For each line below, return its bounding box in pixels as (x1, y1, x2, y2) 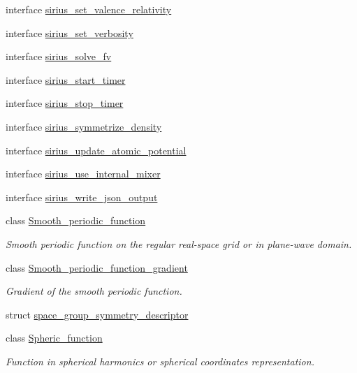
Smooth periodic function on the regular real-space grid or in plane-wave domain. (6, 236, 352, 251)
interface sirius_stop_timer (6, 96, 124, 110)
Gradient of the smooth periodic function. (6, 284, 182, 298)
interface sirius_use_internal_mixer (6, 166, 161, 181)
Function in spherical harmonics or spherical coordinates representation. (6, 353, 314, 368)
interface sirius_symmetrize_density (6, 119, 162, 133)
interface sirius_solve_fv (6, 49, 112, 64)
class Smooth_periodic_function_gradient (6, 260, 188, 275)
